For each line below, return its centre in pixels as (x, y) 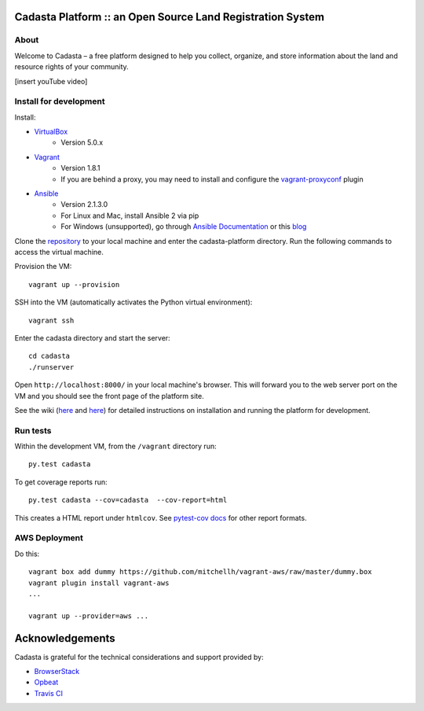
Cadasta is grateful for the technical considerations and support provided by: (139, 657)
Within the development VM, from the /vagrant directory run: (115, 446)
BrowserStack (57, 671)
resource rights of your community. (71, 67)
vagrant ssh (51, 320)
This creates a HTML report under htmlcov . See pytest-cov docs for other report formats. (161, 518)
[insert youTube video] (51, 81)
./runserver (51, 367)
